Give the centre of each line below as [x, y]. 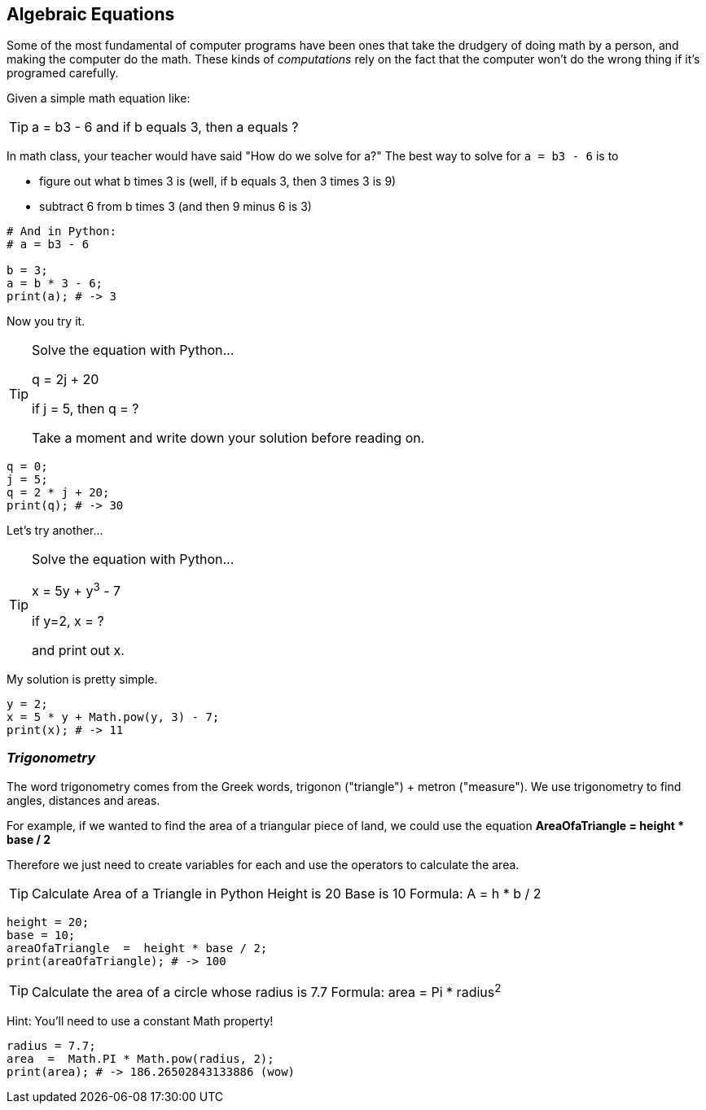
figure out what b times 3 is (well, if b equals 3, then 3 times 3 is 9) [218, 181]
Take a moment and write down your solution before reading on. [228, 438]
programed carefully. [63, 73]
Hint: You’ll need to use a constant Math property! [140, 1020]
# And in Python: [61, 232]
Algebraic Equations [91, 14]
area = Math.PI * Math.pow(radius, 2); [140, 1058]
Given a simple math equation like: [99, 98]
